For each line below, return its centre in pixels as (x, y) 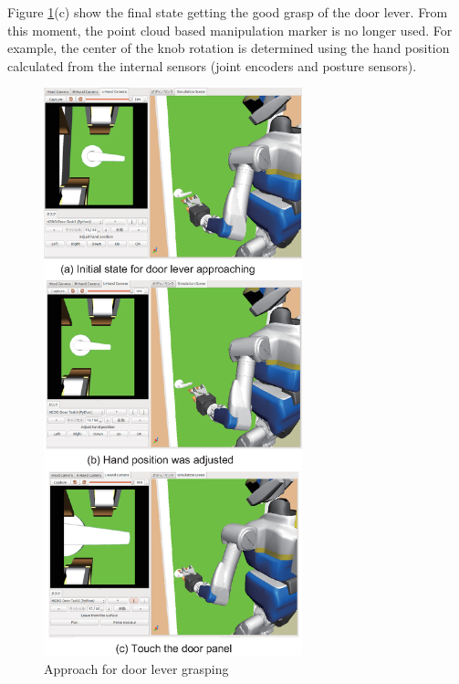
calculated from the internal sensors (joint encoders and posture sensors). (212, 65)
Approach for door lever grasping (136, 668)
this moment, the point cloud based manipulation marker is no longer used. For (230, 30)
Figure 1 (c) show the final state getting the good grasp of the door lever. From (228, 12)
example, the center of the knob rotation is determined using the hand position (229, 48)
